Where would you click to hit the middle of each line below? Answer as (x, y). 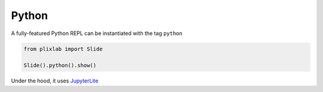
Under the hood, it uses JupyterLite (55, 81)
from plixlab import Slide (63, 49)
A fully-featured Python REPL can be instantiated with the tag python (97, 33)
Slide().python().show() (60, 66)
